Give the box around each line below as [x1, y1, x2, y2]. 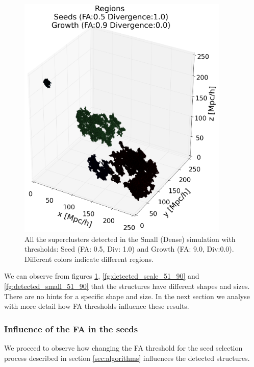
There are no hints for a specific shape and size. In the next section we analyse [4, 290, 250, 301]
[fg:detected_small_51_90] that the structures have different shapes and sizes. [4, 280, 250, 291]
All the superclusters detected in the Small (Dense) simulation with [24, 233, 236, 244]
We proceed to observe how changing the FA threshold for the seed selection [4, 342, 243, 353]
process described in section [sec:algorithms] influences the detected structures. [4, 352, 250, 363]
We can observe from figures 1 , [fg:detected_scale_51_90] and [4, 271, 199, 281]
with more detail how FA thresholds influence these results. [4, 301, 189, 311]
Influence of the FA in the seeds [4, 322, 138, 335]
